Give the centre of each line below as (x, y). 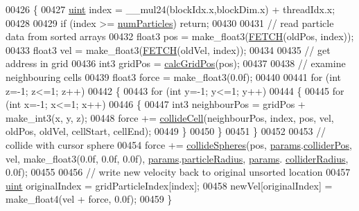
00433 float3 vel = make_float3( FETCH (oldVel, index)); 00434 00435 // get (168, 49)
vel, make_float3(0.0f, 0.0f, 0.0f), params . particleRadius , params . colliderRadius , (177, 158)
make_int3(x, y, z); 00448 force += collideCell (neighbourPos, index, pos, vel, (170, 117)
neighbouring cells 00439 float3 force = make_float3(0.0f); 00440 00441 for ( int (174, 76)
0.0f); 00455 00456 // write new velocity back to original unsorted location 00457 (178, 172)
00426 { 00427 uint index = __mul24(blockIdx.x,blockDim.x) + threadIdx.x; (170, 9)
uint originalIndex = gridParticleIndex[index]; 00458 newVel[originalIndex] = (169, 185)
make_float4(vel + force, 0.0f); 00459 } (89, 199)
